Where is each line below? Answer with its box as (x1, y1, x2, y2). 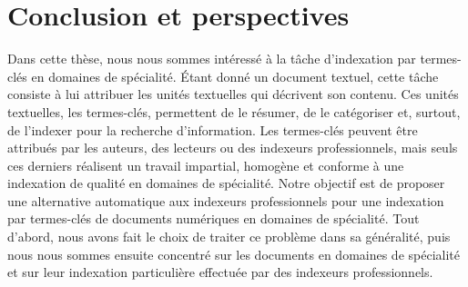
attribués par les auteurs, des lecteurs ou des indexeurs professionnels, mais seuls (7, 138, 458, 157)
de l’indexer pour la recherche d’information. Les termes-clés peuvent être (7, 120, 418, 139)
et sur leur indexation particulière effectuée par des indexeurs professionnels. (7, 262, 433, 282)
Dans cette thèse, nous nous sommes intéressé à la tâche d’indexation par (7, 49, 416, 68)
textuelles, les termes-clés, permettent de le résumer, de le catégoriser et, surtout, (7, 102, 461, 121)
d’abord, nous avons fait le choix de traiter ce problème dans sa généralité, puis (7, 227, 451, 246)
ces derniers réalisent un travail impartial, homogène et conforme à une (7, 155, 404, 174)
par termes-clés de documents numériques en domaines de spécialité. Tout (7, 209, 420, 228)
